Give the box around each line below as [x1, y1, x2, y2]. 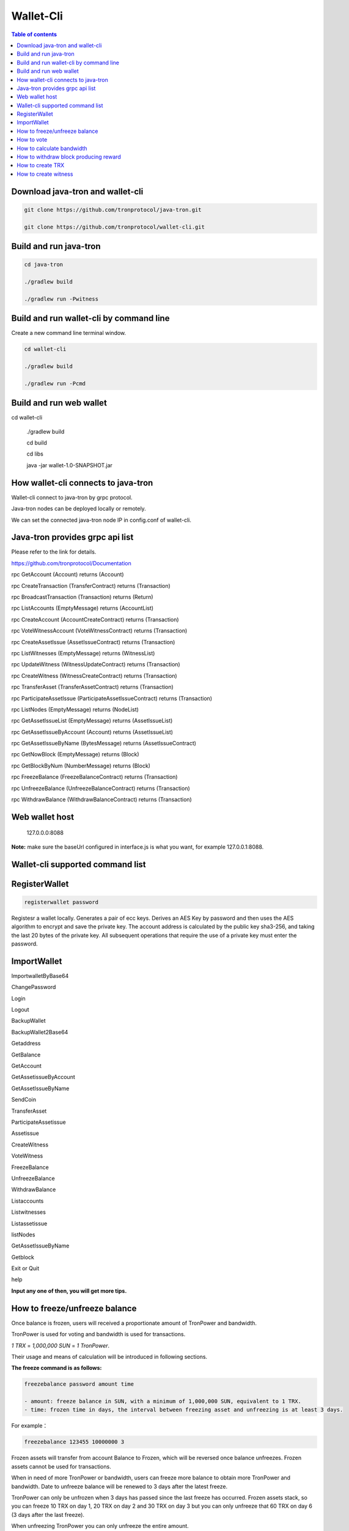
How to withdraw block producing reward [17, 153, 122, 160]
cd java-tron [24, 261, 64, 268]
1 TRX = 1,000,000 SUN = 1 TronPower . [11, 1342, 110, 1349]
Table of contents [11, 31, 57, 38]
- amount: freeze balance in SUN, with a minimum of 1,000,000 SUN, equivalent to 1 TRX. [24, 1398, 302, 1405]
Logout [11, 1006, 30, 1014]
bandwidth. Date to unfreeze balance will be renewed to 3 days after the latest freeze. [11, 1483, 228, 1490]
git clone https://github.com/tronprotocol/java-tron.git [24, 206, 202, 213]
